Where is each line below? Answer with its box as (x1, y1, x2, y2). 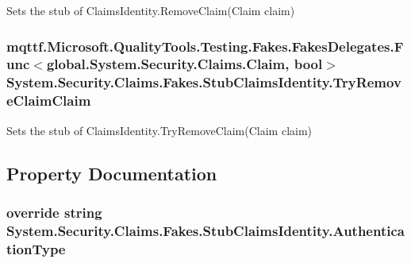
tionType (6, 238, 66, 258)
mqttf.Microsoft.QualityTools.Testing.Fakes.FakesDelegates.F (6, 36, 404, 56)
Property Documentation (6, 161, 217, 185)
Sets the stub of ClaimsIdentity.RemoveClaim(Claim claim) (6, 2, 295, 18)
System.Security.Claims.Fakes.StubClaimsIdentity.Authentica (6, 220, 405, 240)
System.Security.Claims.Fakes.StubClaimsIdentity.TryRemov (6, 72, 401, 92)
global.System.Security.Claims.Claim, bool (46, 54, 323, 74)
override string (6, 202, 102, 222)
